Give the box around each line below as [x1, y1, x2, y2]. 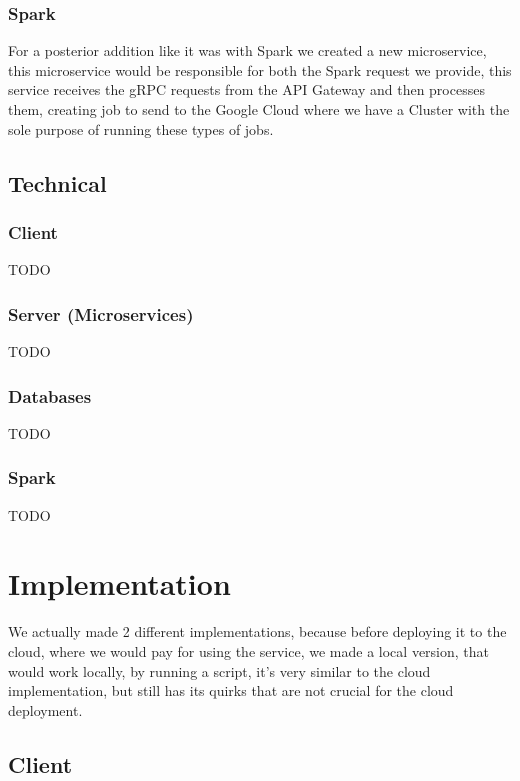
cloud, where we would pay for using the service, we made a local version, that [8, 640, 490, 661]
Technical [8, 167, 107, 198]
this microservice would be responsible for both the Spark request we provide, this [8, 59, 512, 80]
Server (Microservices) [8, 301, 194, 326]
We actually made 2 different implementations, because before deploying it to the [8, 621, 507, 642]
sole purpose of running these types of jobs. [8, 118, 274, 139]
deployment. [8, 699, 83, 720]
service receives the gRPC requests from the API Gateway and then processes [8, 79, 485, 100]
